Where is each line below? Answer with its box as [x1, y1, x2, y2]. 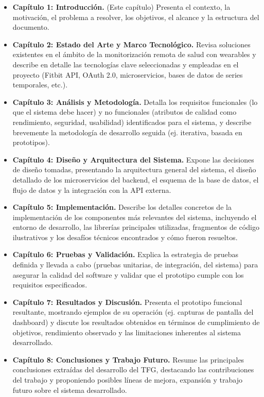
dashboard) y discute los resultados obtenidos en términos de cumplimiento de [12, 317, 260, 328]
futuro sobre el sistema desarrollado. [12, 384, 127, 395]
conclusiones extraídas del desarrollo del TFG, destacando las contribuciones [12, 364, 254, 375]
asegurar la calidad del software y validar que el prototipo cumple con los [12, 269, 244, 280]
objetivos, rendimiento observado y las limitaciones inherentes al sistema [12, 327, 241, 337]
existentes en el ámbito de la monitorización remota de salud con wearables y [12, 49, 256, 60]
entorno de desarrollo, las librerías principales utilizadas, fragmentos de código [12, 222, 259, 232]
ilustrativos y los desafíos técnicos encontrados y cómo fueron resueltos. [12, 231, 238, 242]
